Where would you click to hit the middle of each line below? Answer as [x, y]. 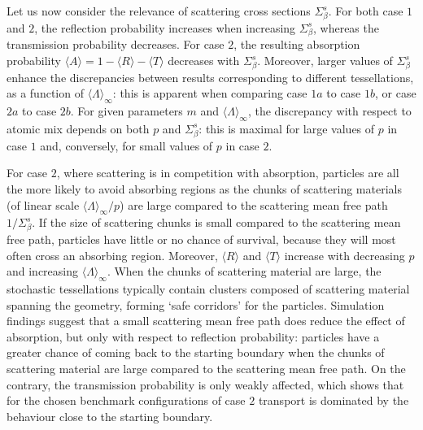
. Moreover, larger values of [325, 61]
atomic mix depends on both [78, 128]
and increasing [43, 271]
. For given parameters [126, 111]
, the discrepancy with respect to [329, 111]
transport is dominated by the [334, 400]
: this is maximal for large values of [287, 128]
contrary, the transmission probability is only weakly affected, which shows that [205, 384]
